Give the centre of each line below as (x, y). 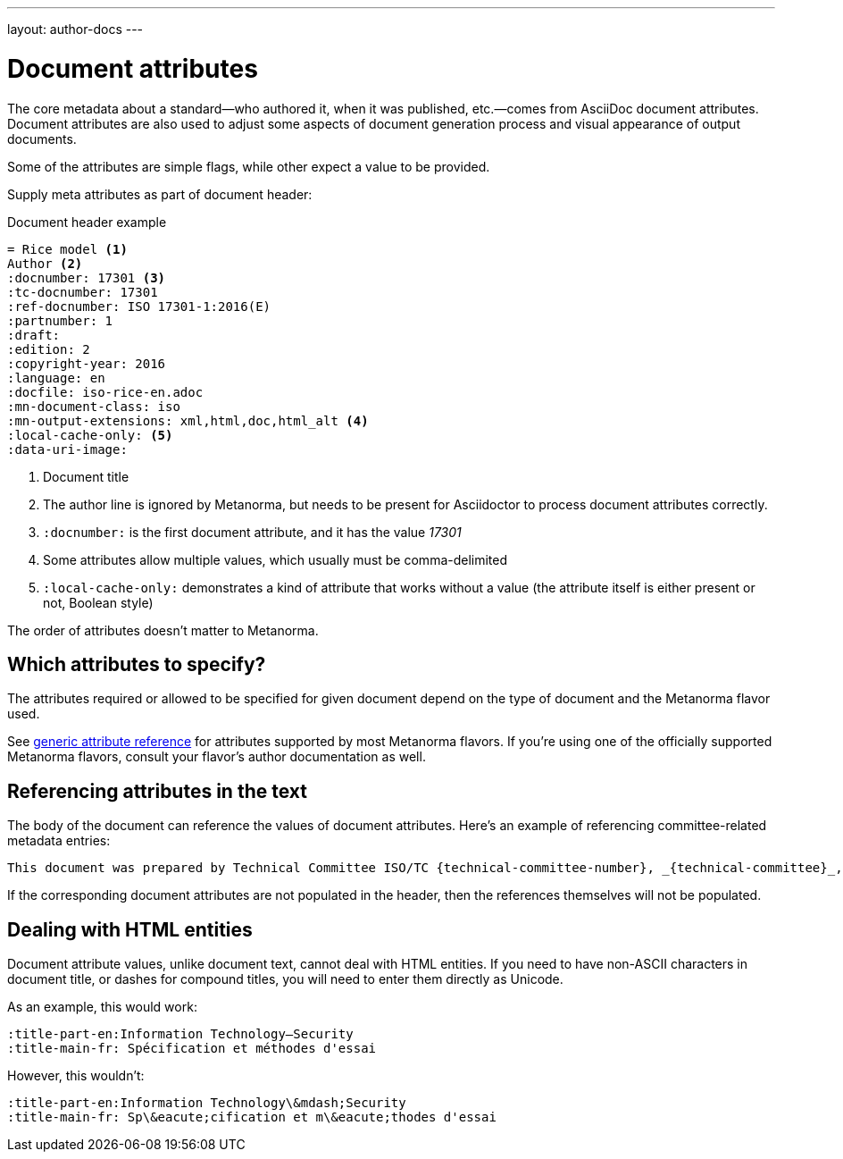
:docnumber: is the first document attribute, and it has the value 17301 (252, 532)
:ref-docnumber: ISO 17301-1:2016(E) (139, 306)
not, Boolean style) (98, 602)
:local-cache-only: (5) (90, 435)
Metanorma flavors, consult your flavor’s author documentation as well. (217, 757)
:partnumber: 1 (60, 320)
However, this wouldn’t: (76, 1076)
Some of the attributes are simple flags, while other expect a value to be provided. (249, 166)
